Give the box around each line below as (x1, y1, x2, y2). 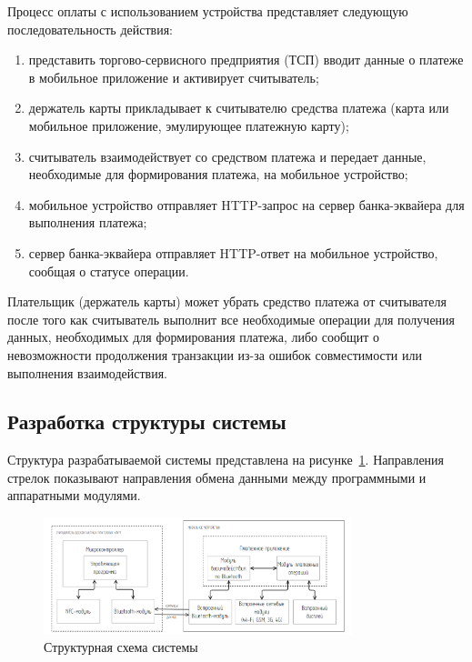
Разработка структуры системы (7, 407, 286, 436)
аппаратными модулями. (7, 486, 141, 505)
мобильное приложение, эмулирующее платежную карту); (28, 115, 349, 135)
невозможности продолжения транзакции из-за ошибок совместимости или (7, 345, 422, 364)
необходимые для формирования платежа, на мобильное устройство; (28, 165, 408, 184)
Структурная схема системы (44, 637, 198, 657)
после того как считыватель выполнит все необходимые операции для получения (7, 309, 456, 328)
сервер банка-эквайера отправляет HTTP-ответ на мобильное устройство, (28, 243, 438, 262)
